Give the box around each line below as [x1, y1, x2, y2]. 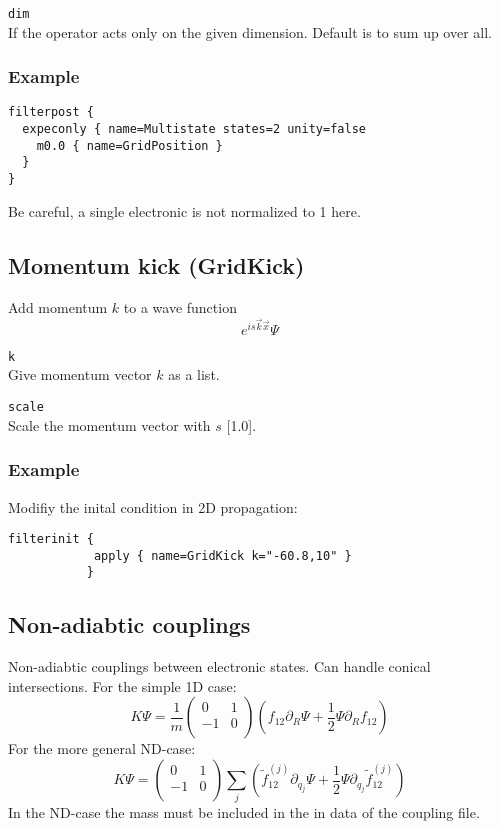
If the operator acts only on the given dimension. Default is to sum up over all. [8, 21, 493, 42]
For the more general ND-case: [8, 738, 196, 759]
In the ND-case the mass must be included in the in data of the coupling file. [8, 802, 480, 823]
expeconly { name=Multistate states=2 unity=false [22, 122, 366, 137]
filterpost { [8, 105, 94, 120]
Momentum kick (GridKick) [8, 249, 305, 280]
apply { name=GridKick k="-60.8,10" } [93, 548, 352, 563]
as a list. [168, 364, 220, 385]
